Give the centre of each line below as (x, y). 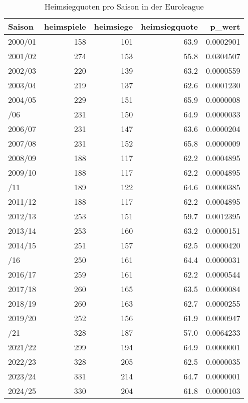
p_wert (225, 26)
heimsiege (113, 26)
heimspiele (65, 26)
